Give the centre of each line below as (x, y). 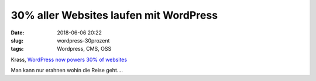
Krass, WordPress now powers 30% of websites (69, 59)
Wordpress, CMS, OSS (84, 49)
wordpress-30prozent (83, 40)
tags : (17, 49)
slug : (17, 40)
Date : (18, 33)
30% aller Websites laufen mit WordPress (114, 15)
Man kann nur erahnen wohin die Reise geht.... (67, 71)
